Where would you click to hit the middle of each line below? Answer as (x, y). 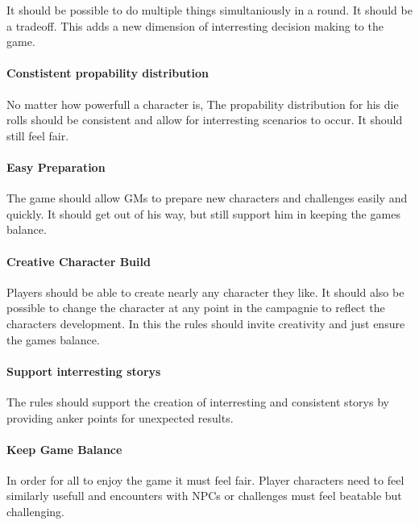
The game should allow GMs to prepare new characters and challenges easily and (207, 198)
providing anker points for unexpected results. (120, 417)
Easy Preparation (56, 167)
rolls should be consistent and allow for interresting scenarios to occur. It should (205, 120)
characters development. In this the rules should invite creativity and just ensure (206, 323)
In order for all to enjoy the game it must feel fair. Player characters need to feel (205, 479)
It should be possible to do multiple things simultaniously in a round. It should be (209, 10)
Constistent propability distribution (108, 73)
